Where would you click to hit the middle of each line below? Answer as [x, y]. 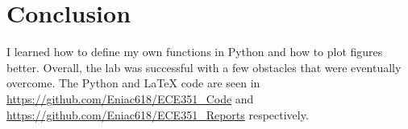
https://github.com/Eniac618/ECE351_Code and [130, 98]
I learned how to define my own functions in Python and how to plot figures [195, 52]
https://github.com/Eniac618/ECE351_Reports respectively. [158, 114]
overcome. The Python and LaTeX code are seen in [133, 83]
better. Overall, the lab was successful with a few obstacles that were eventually [204, 67]
